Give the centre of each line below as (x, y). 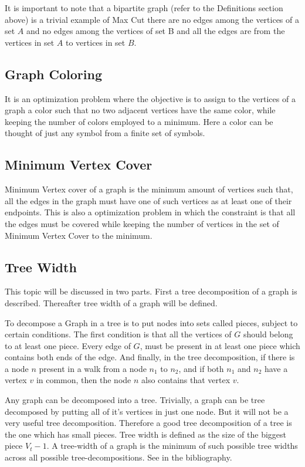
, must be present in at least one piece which (220, 345)
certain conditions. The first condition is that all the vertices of (118, 334)
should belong (268, 334)
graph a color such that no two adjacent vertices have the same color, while (140, 110)
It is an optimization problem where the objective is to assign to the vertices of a (150, 98)
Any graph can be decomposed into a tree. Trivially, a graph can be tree (135, 400)
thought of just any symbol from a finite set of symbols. (105, 133)
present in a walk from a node (93, 368)
